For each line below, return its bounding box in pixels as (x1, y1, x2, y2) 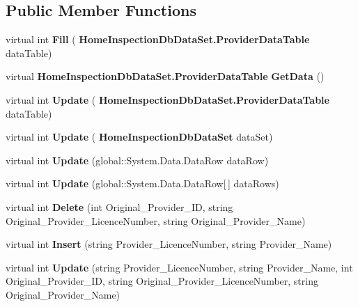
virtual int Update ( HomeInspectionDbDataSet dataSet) (6, 129, 273, 144)
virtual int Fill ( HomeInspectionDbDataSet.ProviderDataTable (6, 32, 310, 47)
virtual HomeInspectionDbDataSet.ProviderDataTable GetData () (6, 69, 325, 84)
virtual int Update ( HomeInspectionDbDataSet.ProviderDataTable (6, 92, 329, 107)
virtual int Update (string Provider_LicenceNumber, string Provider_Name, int (6, 260, 353, 274)
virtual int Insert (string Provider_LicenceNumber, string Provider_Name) (6, 237, 332, 251)
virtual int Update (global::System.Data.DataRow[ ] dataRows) (6, 176, 279, 191)
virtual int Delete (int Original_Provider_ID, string (6, 199, 233, 214)
